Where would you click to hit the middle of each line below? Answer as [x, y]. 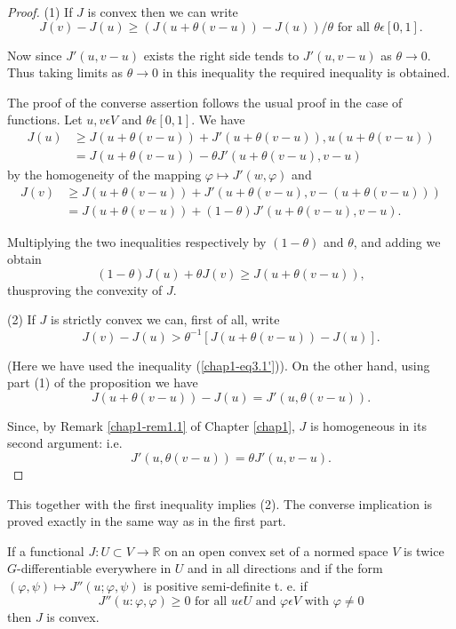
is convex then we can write [163, 12]
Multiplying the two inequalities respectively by [137, 241]
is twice [424, 550]
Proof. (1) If [40, 12]
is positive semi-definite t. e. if [225, 585]
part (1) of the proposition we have [103, 382]
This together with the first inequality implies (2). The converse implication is [220, 503]
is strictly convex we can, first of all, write [165, 319]
